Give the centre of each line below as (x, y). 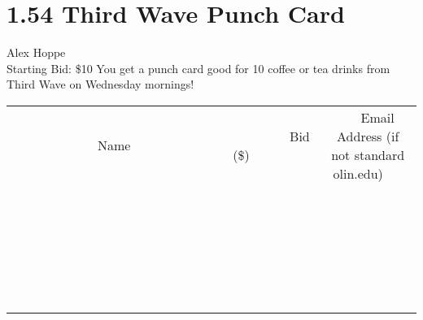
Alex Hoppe (36, 52)
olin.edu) (358, 173)
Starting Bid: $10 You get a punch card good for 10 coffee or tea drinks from (198, 68)
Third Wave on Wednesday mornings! (100, 84)
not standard (368, 154)
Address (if (368, 136)
